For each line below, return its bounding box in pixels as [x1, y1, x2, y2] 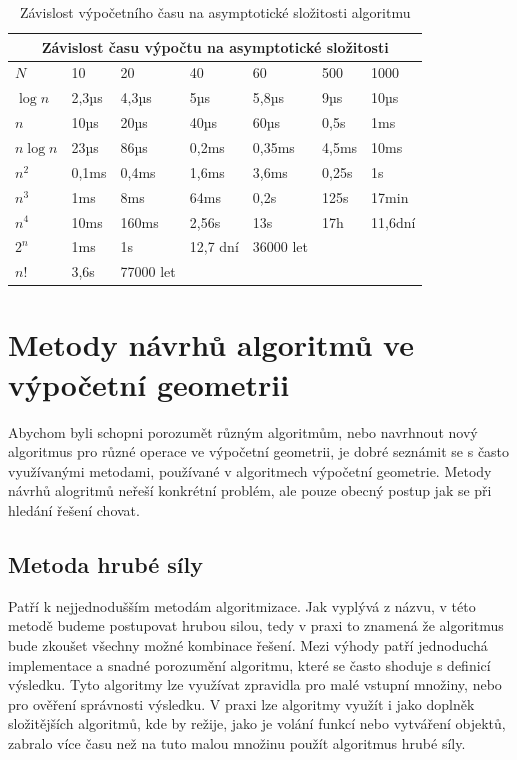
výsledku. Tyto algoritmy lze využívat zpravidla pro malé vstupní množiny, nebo [8, 674, 502, 695]
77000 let [120, 261, 176, 282]
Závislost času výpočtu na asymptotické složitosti [41, 36, 389, 57]
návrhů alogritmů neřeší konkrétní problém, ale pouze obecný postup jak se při [8, 480, 492, 501]
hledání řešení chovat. [8, 499, 140, 520]
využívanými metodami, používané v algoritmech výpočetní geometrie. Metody [8, 460, 492, 481]
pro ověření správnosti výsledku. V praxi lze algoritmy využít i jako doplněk [8, 693, 475, 714]
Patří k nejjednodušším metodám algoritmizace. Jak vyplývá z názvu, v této [8, 595, 476, 616]
